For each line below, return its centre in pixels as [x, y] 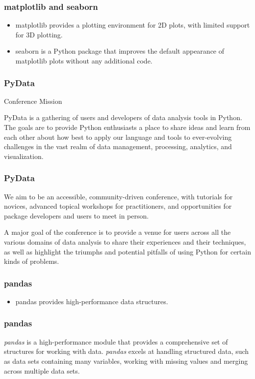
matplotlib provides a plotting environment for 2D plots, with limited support [133, 25]
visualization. [24, 156]
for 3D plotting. [39, 34]
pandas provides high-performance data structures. [92, 301]
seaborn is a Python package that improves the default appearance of [120, 51]
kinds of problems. [32, 261]
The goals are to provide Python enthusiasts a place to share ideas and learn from [127, 127]
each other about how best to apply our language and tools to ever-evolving [118, 137]
